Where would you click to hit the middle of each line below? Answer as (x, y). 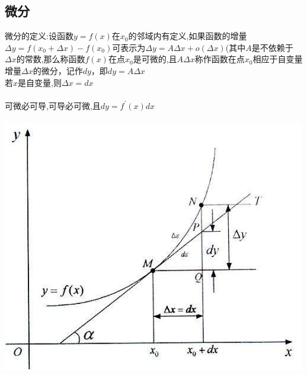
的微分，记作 (58, 70)
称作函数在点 (220, 59)
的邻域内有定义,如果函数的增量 (188, 36)
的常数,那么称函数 (51, 59)
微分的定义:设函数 (39, 36)
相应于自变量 (278, 59)
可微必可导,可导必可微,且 (53, 105)
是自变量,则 (40, 82)
